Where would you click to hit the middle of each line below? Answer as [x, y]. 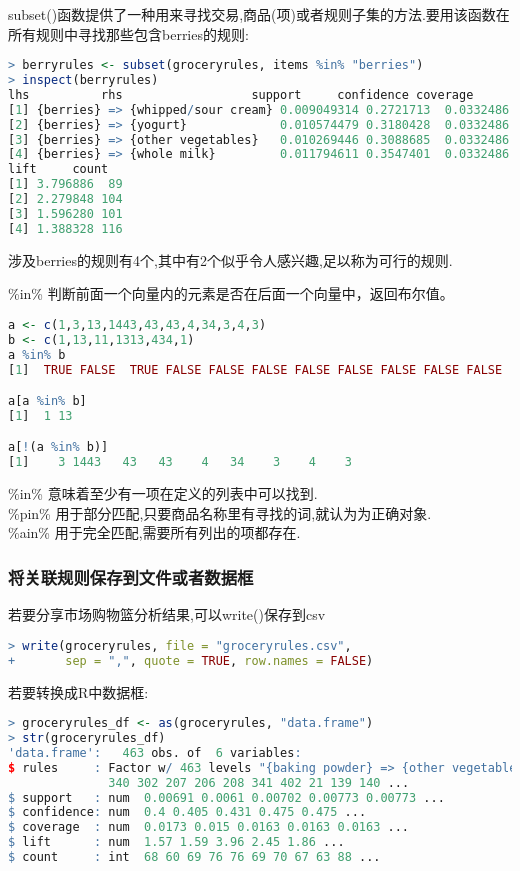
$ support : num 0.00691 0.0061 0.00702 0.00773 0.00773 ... [226, 797]
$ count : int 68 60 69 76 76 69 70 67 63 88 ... [194, 857]
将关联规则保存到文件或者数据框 [131, 576]
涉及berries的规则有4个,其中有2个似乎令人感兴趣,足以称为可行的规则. [230, 259]
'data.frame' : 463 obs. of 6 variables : [155, 752]
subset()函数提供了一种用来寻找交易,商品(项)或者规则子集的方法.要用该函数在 [259, 14]
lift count [58, 169]
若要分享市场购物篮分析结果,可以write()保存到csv [167, 614]
